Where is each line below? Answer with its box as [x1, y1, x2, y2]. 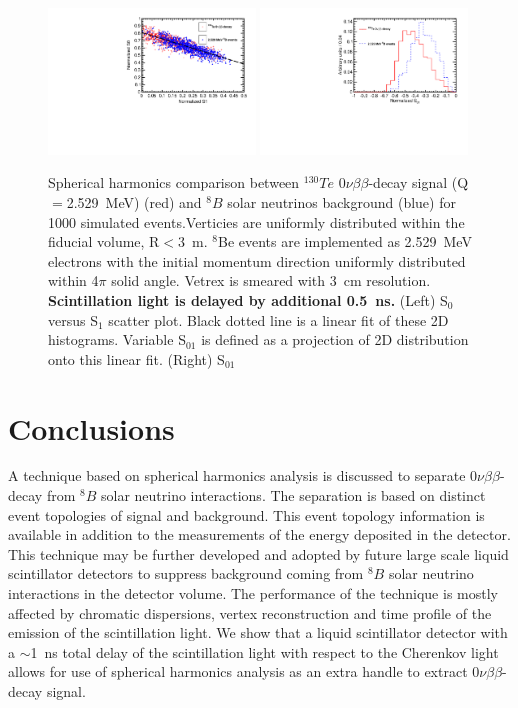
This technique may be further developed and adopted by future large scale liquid [8, 543, 509, 564]
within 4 [48, 270, 99, 291]
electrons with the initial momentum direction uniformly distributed [48, 250, 466, 271]
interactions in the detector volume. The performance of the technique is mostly [8, 583, 498, 604]
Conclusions [8, 407, 175, 448]
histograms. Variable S [48, 329, 186, 350]
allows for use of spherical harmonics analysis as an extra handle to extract [8, 661, 468, 682]
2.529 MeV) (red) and [66, 192, 202, 212]
